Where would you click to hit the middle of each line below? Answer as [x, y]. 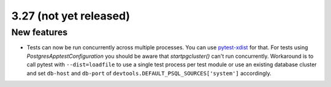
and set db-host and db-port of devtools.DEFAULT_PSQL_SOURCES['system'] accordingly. [149, 73]
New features [40, 32]
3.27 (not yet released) [71, 16]
